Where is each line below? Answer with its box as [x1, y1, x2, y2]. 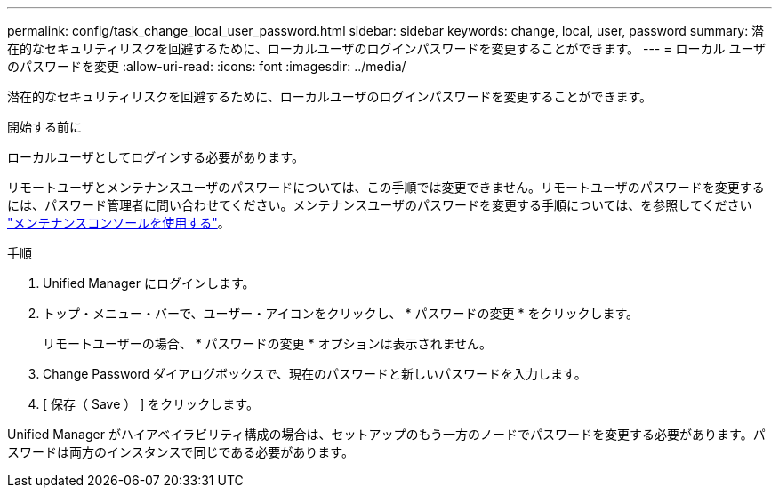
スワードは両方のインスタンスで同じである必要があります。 [7, 444, 354, 459]
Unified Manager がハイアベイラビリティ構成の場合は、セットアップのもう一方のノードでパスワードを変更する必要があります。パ [7, 427, 766, 442]
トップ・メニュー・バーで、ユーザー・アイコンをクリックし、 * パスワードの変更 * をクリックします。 [43, 306, 638, 321]
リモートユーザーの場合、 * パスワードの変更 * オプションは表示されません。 [43, 336, 493, 351]
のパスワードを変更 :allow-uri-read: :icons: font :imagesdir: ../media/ [7, 59, 406, 74]
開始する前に [7, 119, 82, 134]
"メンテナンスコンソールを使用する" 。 [7, 215, 230, 230]
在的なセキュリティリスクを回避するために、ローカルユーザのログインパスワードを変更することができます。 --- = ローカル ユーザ [7, 41, 767, 56]
